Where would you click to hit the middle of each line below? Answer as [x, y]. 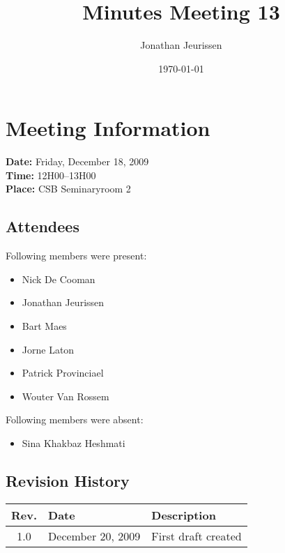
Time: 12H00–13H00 [51, 175]
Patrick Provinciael [63, 373]
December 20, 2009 [94, 536]
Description [184, 515]
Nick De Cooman [59, 279]
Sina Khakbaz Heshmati [74, 442]
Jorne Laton [48, 349]
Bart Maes [44, 326]
